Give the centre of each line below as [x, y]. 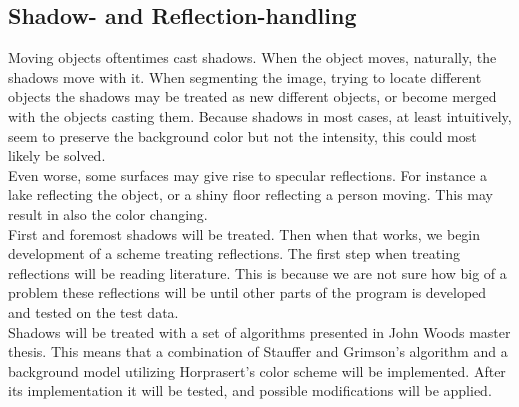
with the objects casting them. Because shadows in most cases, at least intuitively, [260, 115]
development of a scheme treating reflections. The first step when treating [234, 253]
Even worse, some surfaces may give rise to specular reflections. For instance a [248, 174]
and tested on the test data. [93, 311]
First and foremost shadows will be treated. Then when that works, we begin [244, 233]
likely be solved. [57, 155]
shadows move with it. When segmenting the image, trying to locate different [245, 76]
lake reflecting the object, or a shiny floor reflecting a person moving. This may [250, 194]
